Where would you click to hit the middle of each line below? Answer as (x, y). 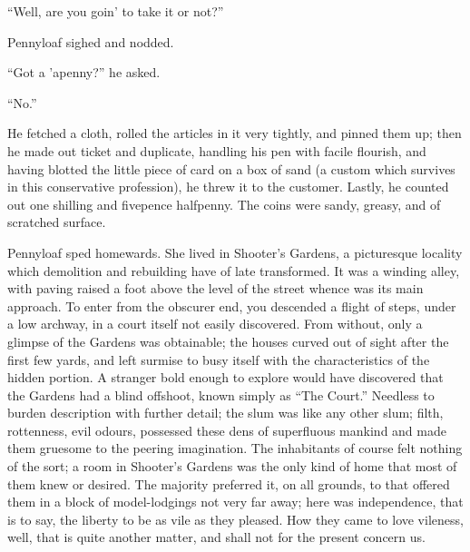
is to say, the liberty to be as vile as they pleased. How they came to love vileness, (235, 519)
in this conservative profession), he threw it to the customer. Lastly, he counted (228, 187)
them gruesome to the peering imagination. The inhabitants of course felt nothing (235, 448)
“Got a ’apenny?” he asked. (84, 72)
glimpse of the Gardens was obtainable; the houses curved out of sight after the (228, 341)
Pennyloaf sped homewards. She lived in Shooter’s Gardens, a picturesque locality (235, 252)
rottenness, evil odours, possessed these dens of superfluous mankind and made (227, 430)
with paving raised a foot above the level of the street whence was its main (215, 288)
